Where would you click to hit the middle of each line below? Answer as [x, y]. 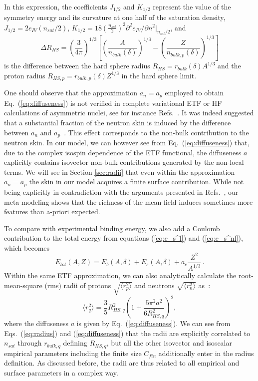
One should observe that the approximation [71, 93]
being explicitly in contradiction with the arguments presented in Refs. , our [121, 191]
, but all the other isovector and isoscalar [169, 343]
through [30, 343]
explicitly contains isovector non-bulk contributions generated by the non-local [124, 162]
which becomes [27, 247]
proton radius [25, 75]
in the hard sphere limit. [159, 75]
